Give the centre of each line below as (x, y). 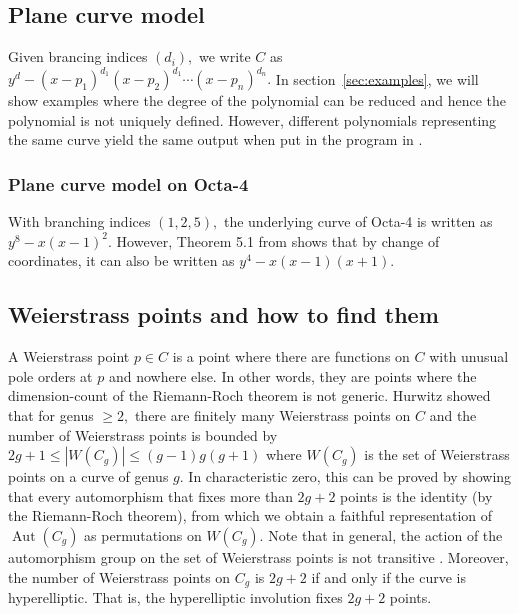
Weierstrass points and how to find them (223, 314)
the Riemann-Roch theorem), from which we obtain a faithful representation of (250, 515)
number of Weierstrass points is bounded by (143, 434)
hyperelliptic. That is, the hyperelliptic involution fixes (175, 597)
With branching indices (79, 221)
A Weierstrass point (69, 356)
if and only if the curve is (388, 576)
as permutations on (143, 535)
